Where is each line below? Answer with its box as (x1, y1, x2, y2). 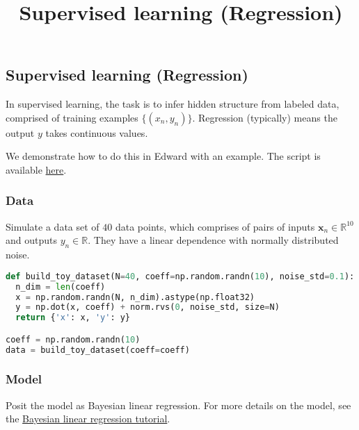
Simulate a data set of (6, 219, 99, 233)
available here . (6, 162, 67, 176)
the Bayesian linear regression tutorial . (6, 411, 170, 426)
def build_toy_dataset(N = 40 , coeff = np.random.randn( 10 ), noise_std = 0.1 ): (6, 271, 355, 281)
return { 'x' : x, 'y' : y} (15, 313, 131, 323)
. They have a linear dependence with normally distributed (88, 233, 339, 247)
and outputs (6, 233, 57, 247)
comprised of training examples (6, 110, 138, 124)
